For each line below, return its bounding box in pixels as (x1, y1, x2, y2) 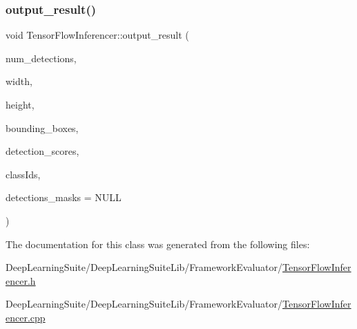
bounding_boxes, (6, 120, 79, 135)
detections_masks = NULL (6, 190, 122, 205)
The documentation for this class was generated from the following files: (6, 236, 310, 251)
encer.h (6, 273, 36, 288)
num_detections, (6, 50, 77, 65)
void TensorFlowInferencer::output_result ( (6, 28, 189, 42)
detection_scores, (6, 144, 79, 158)
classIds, (6, 167, 41, 181)
